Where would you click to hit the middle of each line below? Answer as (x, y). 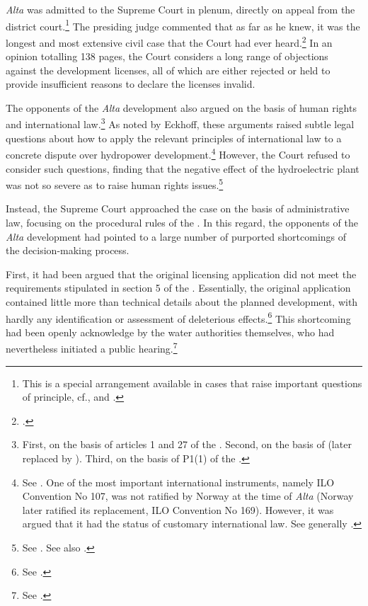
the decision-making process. (68, 250)
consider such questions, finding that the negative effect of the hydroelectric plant (183, 168)
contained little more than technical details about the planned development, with (182, 301)
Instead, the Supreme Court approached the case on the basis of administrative (178, 208)
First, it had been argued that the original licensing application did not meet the (181, 274)
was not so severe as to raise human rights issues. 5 (115, 184)
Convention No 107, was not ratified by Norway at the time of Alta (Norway (188, 496)
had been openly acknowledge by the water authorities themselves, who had (170, 332)
